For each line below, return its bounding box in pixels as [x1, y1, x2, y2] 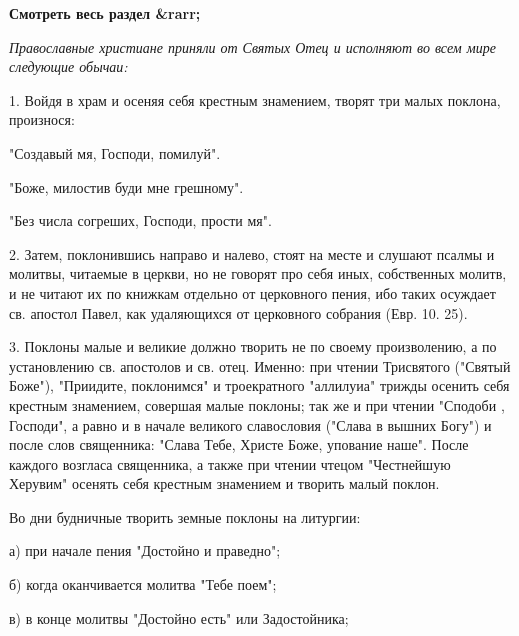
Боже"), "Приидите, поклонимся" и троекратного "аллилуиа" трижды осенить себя [9, 375, 510, 396]
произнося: [9, 109, 75, 130]
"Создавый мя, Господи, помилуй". [9, 142, 221, 163]
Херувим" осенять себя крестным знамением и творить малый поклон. [9, 473, 440, 494]
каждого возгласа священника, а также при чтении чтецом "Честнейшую [9, 453, 451, 474]
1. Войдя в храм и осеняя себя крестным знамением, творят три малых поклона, [9, 89, 501, 110]
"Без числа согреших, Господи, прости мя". [9, 210, 272, 231]
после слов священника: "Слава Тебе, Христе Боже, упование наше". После [9, 434, 469, 455]
